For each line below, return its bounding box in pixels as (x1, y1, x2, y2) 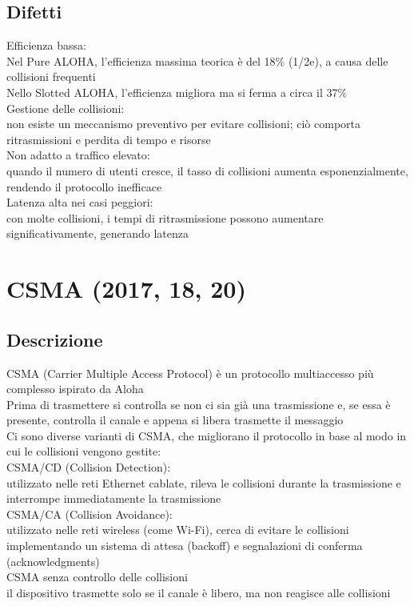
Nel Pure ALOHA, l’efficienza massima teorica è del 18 (6, 52, 276, 69)
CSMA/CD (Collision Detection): (6, 459, 171, 476)
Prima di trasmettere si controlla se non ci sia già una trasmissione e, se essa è (6, 395, 391, 412)
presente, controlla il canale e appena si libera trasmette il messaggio (6, 411, 344, 428)
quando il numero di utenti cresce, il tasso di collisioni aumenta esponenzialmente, (6, 162, 408, 179)
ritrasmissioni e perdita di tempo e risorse (6, 130, 211, 147)
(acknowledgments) (6, 552, 100, 569)
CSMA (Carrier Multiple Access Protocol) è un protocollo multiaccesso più (6, 364, 374, 381)
